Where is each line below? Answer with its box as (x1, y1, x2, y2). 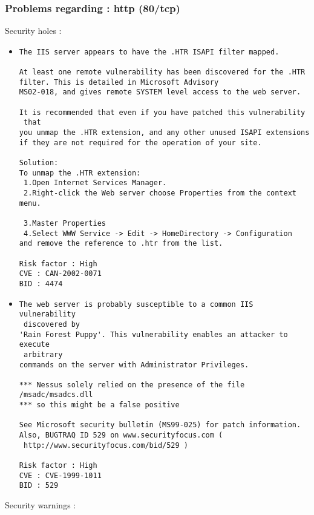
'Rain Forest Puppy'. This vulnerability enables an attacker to (19, 330, 288, 339)
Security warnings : (5, 499, 76, 511)
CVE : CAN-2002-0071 (19, 269, 102, 278)
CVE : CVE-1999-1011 (19, 471, 102, 480)
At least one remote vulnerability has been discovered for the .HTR (19, 68, 306, 77)
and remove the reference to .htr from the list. (19, 239, 223, 248)
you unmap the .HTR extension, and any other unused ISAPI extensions (19, 128, 310, 137)
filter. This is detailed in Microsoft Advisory (19, 77, 219, 87)
